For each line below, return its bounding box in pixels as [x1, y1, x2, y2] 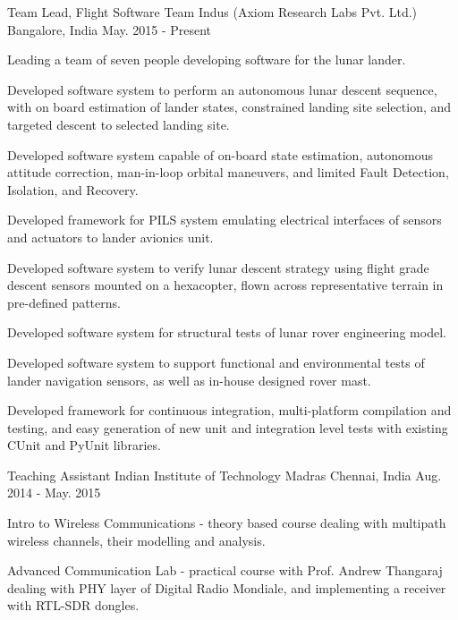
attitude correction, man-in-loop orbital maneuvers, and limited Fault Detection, [7, 163, 449, 182]
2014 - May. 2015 [7, 483, 101, 502]
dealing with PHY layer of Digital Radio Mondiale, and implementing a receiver [7, 578, 446, 597]
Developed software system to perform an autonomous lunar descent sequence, [7, 80, 437, 98]
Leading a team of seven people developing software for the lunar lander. [7, 50, 406, 69]
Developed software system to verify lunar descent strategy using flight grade [7, 258, 429, 276]
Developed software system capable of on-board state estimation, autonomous [7, 145, 433, 164]
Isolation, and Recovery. [7, 180, 139, 199]
